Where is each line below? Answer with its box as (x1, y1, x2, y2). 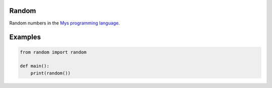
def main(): (20, 63, 50, 69)
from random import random (20, 49, 87, 55)
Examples (9, 33, 41, 41)
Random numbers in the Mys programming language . (9, 20, 120, 26)
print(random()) (30, 70, 71, 76)
